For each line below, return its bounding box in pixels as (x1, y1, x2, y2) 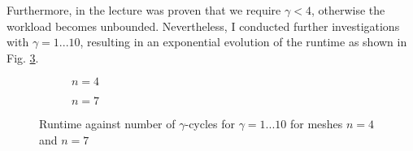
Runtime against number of (39, 115, 176, 132)
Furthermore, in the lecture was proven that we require (7, 2, 281, 18)
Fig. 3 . (7, 49, 39, 66)
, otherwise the (311, 2, 385, 18)
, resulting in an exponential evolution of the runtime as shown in (80, 33, 407, 50)
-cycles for (185, 115, 236, 132)
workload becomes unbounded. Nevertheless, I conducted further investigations (7, 17, 400, 34)
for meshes (289, 115, 343, 132)
